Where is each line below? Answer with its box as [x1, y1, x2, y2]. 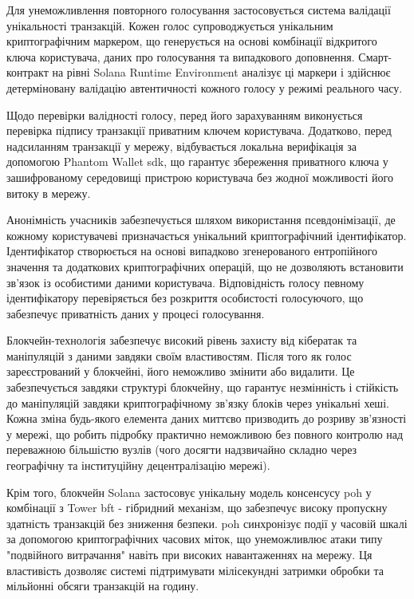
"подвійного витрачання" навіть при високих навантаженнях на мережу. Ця [6, 546, 373, 562]
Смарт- [358, 48, 392, 65]
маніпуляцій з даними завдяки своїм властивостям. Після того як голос [6, 347, 352, 364]
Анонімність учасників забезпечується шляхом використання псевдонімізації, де [6, 211, 396, 228]
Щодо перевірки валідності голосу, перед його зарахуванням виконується [6, 106, 363, 123]
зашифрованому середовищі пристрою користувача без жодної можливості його [6, 168, 393, 185]
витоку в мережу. [6, 184, 91, 201]
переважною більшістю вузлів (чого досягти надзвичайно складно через [6, 441, 357, 458]
